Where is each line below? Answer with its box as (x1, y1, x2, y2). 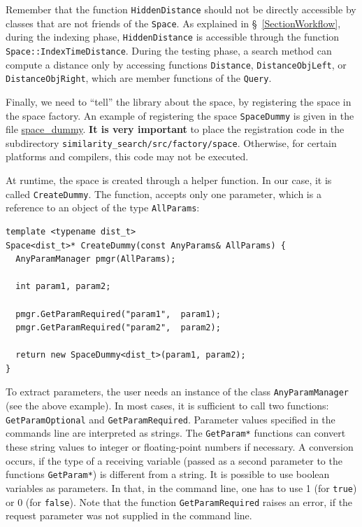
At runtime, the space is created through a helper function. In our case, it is (6, 173, 332, 188)
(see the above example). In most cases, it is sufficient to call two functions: (6, 398, 329, 413)
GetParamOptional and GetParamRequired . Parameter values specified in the (6, 412, 335, 426)
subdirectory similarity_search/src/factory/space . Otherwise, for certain (6, 135, 337, 150)
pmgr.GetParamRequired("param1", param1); (15, 309, 221, 319)
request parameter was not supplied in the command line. (6, 508, 252, 523)
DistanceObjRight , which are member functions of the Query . (6, 71, 272, 85)
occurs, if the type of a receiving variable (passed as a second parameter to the (6, 453, 342, 468)
